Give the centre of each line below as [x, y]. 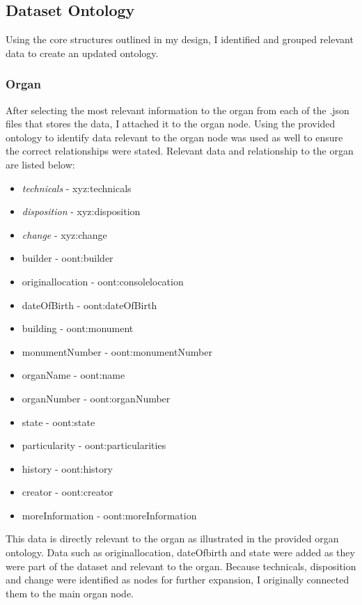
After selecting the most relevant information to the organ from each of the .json [178, 110]
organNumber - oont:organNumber [96, 398]
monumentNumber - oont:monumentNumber [117, 351]
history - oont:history [67, 468]
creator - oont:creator [68, 492]
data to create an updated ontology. [82, 53]
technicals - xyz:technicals [77, 188]
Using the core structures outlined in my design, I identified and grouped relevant [180, 39]
